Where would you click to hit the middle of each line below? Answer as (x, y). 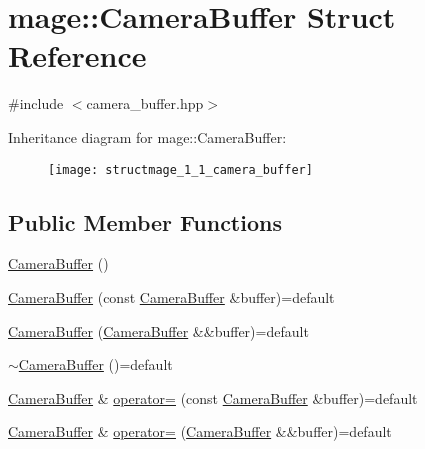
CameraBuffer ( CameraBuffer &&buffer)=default (158, 330)
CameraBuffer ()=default (95, 364)
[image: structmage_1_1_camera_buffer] (180, 169)
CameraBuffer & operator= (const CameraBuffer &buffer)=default (213, 397)
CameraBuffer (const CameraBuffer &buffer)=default (171, 296)
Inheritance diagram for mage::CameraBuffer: (147, 136)
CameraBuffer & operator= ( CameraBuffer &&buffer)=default (200, 431)
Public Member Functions (145, 221)
